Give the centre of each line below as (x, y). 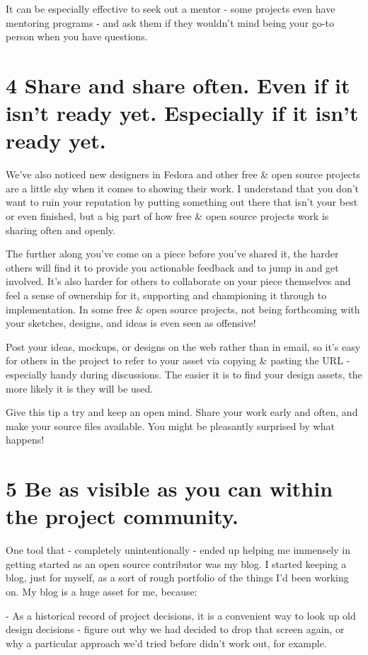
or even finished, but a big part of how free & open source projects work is (167, 216)
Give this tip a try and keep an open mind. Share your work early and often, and (182, 412)
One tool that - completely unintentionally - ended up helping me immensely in (178, 550)
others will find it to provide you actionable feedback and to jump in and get (172, 267)
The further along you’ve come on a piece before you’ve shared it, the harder (172, 254)
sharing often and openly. (61, 230)
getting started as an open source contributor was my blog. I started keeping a (176, 563)
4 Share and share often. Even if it (178, 85)
